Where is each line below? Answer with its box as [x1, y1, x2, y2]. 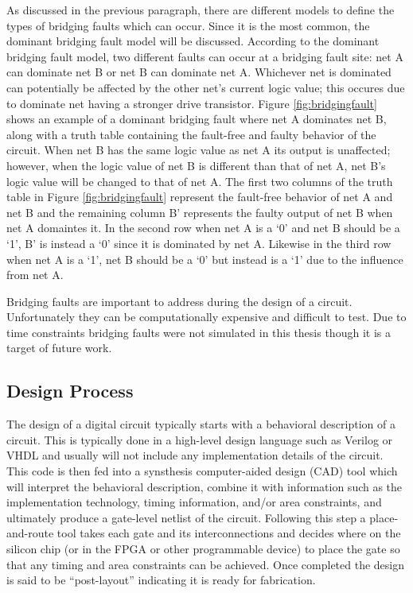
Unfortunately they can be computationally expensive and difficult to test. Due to [6, 308, 407, 325]
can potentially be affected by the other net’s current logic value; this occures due [6, 79, 405, 95]
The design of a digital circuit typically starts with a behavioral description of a [6, 416, 395, 432]
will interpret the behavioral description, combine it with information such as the [6, 478, 403, 494]
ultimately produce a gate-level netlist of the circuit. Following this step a [6, 509, 366, 525]
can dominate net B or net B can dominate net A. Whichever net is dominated [6, 64, 392, 80]
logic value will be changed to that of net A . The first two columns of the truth [6, 172, 393, 189]
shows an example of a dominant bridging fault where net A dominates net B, [6, 110, 387, 127]
